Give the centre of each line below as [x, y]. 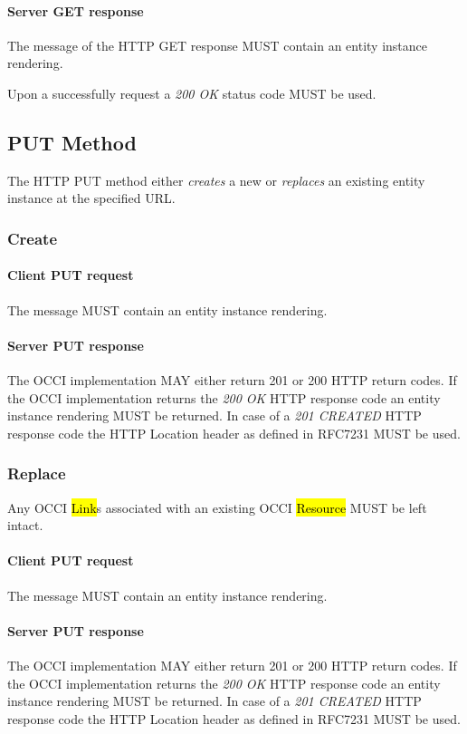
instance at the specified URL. [91, 198]
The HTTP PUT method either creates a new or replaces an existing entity [216, 180]
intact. [25, 525]
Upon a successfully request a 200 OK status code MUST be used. [192, 93]
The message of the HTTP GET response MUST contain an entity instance [218, 45]
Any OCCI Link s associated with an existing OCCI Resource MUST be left [217, 507]
